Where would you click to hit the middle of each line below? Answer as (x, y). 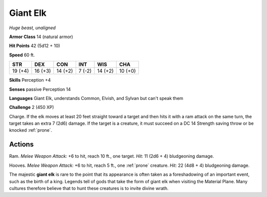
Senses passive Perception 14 (40, 89)
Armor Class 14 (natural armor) (41, 37)
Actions (22, 144)
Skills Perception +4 (30, 80)
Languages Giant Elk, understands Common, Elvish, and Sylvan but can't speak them (96, 98)
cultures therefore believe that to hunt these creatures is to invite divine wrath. (89, 188)
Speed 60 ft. (22, 55)
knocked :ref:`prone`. (31, 130)
